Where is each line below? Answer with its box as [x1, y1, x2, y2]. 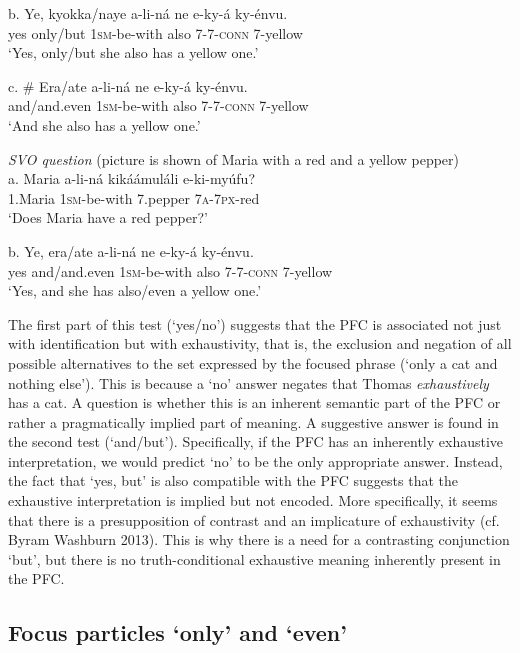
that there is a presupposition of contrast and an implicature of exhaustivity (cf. [8, 509, 500, 530]
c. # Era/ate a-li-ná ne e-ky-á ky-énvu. [8, 75, 248, 96]
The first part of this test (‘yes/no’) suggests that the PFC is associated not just [8, 313, 502, 334]
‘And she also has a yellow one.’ [8, 114, 201, 135]
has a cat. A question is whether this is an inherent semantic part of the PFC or [8, 392, 501, 413]
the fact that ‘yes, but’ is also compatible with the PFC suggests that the [8, 470, 458, 491]
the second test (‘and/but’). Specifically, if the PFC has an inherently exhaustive [8, 431, 504, 452]
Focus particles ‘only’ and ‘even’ [8, 617, 347, 648]
